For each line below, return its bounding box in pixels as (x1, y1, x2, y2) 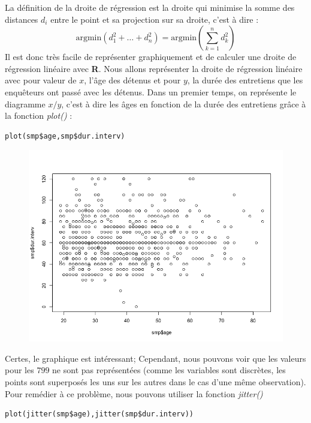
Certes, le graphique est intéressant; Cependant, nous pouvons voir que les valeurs (5, 352, 306, 364)
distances (5, 13, 38, 25)
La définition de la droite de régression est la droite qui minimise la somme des (5, 1, 295, 13)
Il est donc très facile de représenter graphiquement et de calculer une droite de (5, 50, 297, 63)
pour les (5, 364, 34, 376)
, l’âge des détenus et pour (84, 74, 181, 86)
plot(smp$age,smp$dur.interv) (5, 131, 125, 140)
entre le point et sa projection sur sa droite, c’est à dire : (50, 13, 259, 25)
